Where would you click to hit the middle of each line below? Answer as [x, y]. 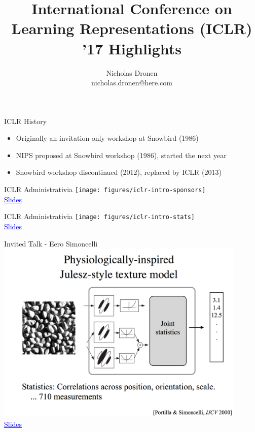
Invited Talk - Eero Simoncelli [51, 243]
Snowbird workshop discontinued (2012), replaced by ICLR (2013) [119, 172]
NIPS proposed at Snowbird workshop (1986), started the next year [121, 155]
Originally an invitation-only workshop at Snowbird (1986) [107, 138]
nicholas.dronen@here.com [132, 83]
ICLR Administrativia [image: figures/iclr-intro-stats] [99, 216]
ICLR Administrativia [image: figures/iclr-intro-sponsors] [105, 189]
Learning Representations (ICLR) [132, 28]
